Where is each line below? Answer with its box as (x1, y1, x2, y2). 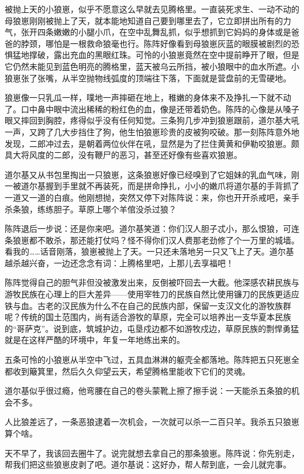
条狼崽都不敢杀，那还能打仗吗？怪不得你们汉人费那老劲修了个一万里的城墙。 (5, 233, 299, 246)
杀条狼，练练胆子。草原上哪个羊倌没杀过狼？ (5, 202, 177, 215)
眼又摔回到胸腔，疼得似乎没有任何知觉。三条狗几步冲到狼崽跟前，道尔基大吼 (5, 114, 299, 126)
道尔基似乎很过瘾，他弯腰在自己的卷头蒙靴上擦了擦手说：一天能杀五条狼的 (5, 384, 291, 397)
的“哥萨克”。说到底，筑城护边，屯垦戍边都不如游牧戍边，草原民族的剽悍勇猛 (5, 322, 299, 334)
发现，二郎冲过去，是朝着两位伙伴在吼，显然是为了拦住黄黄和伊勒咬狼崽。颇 (5, 137, 299, 149)
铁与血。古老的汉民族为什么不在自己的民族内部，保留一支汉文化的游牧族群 (5, 299, 291, 311)
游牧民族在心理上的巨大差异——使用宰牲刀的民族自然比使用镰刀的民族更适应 (5, 288, 299, 300)
